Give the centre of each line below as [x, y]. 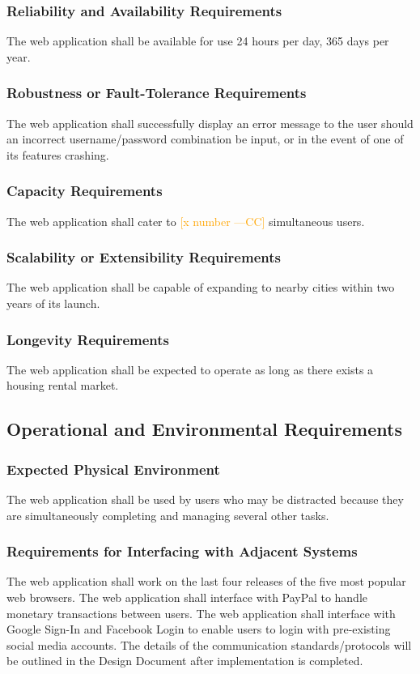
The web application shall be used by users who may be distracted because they [205, 499]
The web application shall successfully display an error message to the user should [210, 123]
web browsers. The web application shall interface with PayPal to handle [187, 597]
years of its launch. [53, 303]
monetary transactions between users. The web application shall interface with [201, 613]
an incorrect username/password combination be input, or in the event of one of [205, 139]
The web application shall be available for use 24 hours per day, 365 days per [198, 41]
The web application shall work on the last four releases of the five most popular [206, 581]
